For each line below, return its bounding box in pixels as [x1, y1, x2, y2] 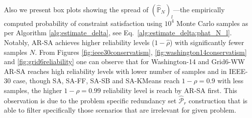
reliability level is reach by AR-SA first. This [103, 85, 237, 95]
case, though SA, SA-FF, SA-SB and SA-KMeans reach [13, 75, 180, 86]
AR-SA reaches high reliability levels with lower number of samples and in [4, 66, 227, 76]
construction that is [188, 95, 248, 105]
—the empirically [173, 4, 225, 14]
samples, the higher [4, 85, 62, 95]
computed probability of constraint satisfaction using [4, 18, 162, 28]
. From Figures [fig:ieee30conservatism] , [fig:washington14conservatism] [35, 47, 247, 57]
